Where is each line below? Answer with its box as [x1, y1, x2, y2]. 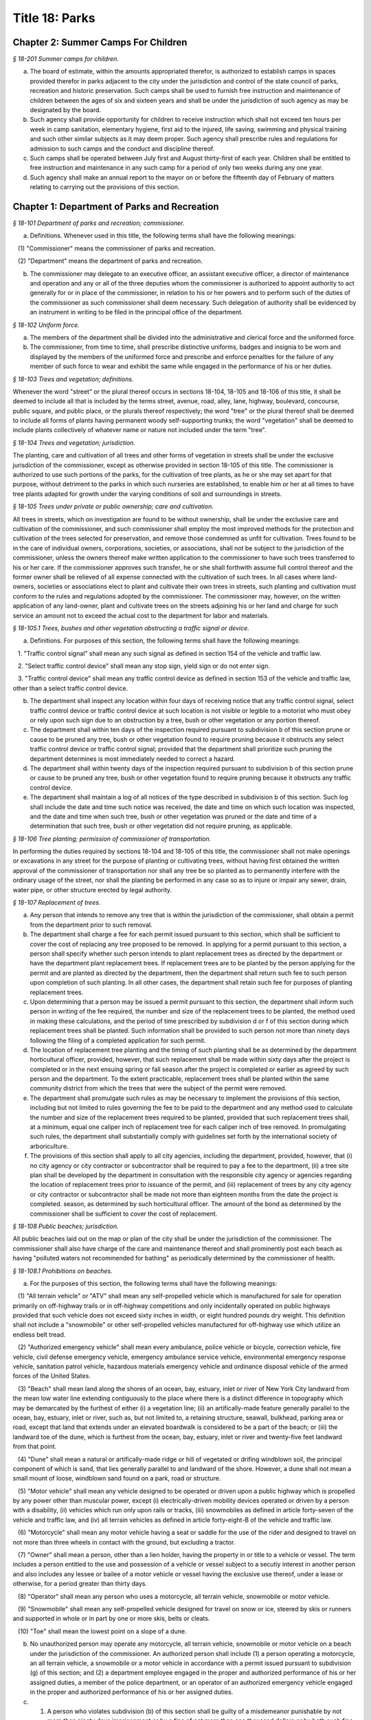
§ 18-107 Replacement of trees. [12, 899, 101, 907]
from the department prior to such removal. [30, 921, 153, 929]
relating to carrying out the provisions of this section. [30, 183, 180, 191]
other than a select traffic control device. [12, 684, 128, 692]
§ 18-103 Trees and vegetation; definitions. [12, 375, 134, 383]
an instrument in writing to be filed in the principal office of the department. [30, 308, 243, 316]
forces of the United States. [12, 1372, 91, 1380]
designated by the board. [30, 106, 102, 114]
